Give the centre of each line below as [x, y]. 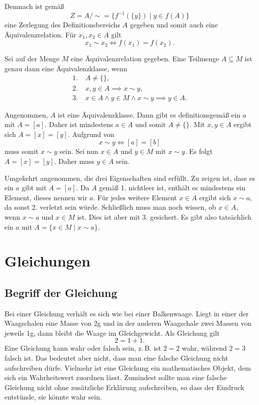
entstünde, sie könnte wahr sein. [53, 397]
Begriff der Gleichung [61, 292]
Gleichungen [47, 261]
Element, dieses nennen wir [46, 197]
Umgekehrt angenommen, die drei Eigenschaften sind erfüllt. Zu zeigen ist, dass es [130, 178]
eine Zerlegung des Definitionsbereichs [62, 25]
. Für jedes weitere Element [135, 197]
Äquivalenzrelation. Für [41, 34]
